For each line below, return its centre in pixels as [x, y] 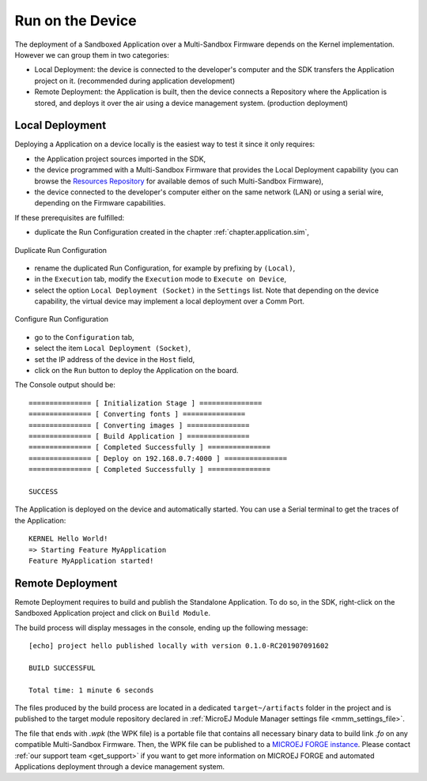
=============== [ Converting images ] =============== [139, 425]
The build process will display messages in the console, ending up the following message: [161, 628]
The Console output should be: [65, 385]
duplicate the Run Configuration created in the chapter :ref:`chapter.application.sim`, [172, 232]
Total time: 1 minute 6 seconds [91, 690]
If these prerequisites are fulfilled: [70, 217]
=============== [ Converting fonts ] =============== [137, 414]
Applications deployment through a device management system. [120, 766]
